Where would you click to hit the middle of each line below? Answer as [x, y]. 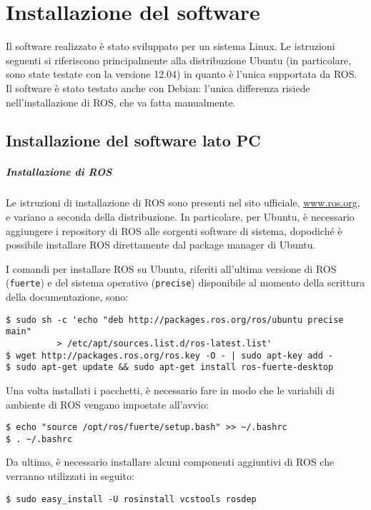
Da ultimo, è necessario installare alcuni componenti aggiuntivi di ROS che [170, 462]
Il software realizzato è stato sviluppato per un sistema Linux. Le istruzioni [170, 46]
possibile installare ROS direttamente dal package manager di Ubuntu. [161, 245]
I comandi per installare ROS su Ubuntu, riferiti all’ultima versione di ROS [171, 268]
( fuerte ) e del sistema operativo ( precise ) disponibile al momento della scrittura [185, 282]
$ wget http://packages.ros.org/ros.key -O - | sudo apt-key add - [170, 355]
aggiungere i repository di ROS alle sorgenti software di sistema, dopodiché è [174, 230]
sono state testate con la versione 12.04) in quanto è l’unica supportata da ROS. [182, 74]
